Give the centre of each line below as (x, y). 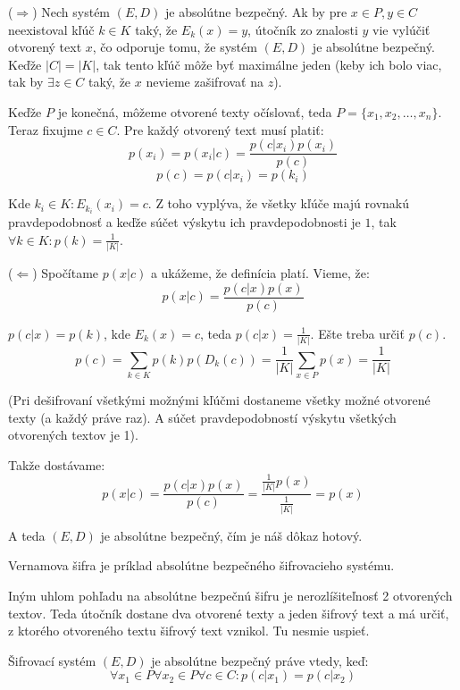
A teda (27, 535)
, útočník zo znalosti (303, 29)
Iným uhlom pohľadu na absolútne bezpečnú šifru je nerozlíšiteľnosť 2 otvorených (230, 596)
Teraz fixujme (46, 129)
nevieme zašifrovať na (205, 82)
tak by (26, 82)
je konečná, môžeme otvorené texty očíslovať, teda (195, 111)
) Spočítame (66, 273)
